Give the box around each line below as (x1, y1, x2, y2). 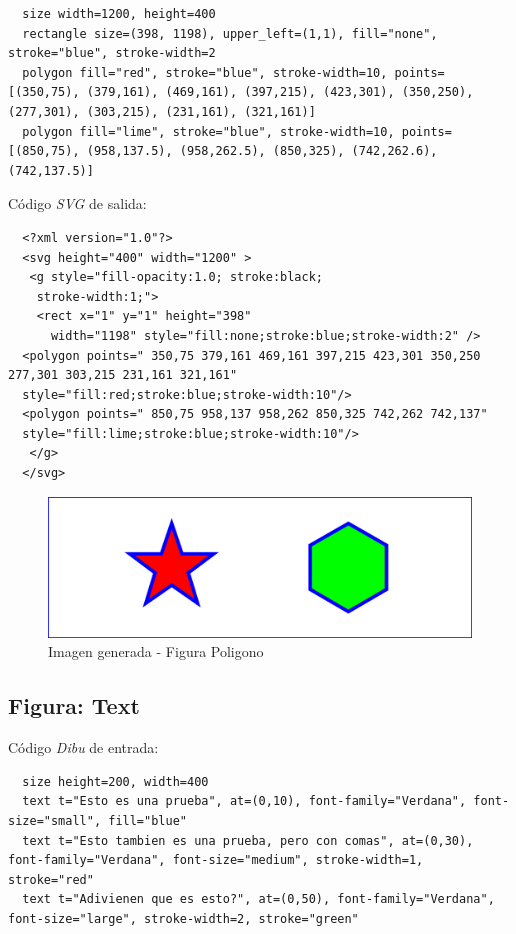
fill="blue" (108, 814, 187, 829)
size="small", (8, 814, 102, 829)
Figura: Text (8, 690, 140, 721)
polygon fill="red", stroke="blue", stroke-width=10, (22, 65, 388, 80)
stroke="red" (8, 872, 94, 887)
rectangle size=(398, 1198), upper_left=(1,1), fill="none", (22, 26, 438, 41)
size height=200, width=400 (22, 774, 209, 789)
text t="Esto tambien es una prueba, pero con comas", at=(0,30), (22, 833, 474, 848)
